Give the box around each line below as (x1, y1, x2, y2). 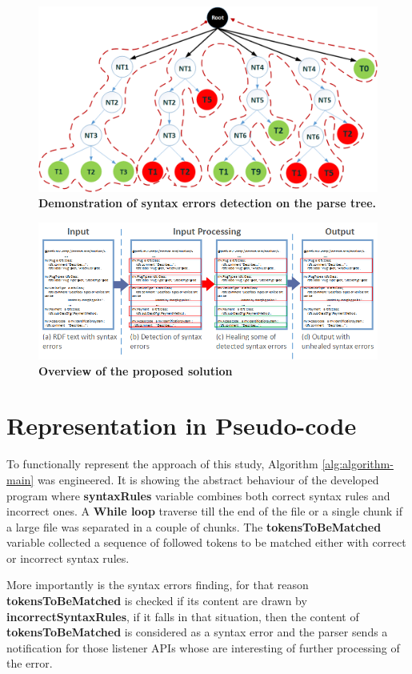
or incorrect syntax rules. (6, 549, 130, 566)
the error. (6, 655, 53, 672)
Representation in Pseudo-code (6, 409, 357, 442)
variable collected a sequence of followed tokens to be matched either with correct (6, 534, 406, 551)
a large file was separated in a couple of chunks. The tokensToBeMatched (6, 518, 382, 535)
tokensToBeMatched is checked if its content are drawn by (6, 592, 307, 609)
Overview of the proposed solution (38, 362, 233, 379)
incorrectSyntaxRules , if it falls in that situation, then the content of (6, 608, 359, 624)
